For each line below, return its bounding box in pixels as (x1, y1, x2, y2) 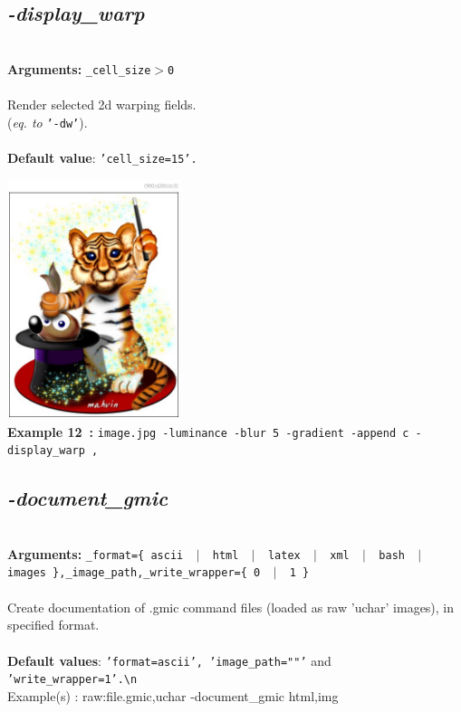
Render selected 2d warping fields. (7, 95, 197, 114)
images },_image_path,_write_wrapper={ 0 (7, 566, 261, 580)
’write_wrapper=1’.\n (7, 673, 138, 687)
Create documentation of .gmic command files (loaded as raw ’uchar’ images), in (7, 597, 455, 616)
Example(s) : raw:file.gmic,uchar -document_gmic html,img (7, 686, 339, 705)
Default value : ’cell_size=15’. (7, 147, 197, 166)
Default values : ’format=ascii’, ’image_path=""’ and (7, 650, 331, 669)
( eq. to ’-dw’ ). (7, 112, 88, 131)
